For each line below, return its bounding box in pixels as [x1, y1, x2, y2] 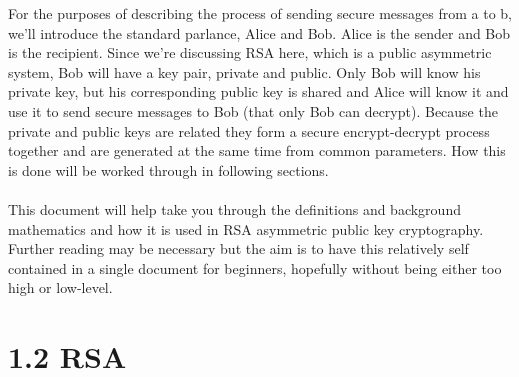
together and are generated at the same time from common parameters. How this [8, 140, 506, 161]
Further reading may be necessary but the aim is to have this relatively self [8, 238, 469, 259]
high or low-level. [8, 277, 113, 298]
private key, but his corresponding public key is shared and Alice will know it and [8, 81, 509, 102]
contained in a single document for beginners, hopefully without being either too [8, 257, 502, 278]
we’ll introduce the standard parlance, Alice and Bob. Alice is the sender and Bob [8, 22, 511, 43]
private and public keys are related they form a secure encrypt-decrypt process [8, 120, 490, 141]
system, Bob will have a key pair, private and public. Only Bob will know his [8, 61, 481, 82]
